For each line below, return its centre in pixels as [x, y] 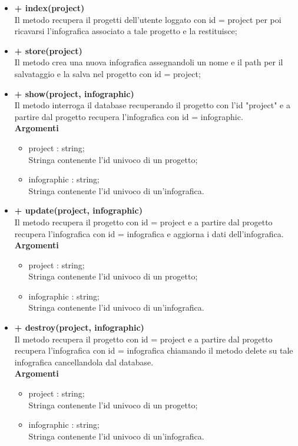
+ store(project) [48, 50]
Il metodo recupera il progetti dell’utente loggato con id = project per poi [148, 19]
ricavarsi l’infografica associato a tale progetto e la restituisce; [126, 31]
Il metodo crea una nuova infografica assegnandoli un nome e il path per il [149, 62]
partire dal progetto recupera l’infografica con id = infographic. [129, 116]
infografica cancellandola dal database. [84, 362]
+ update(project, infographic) [78, 210]
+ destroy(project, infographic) [79, 327]
